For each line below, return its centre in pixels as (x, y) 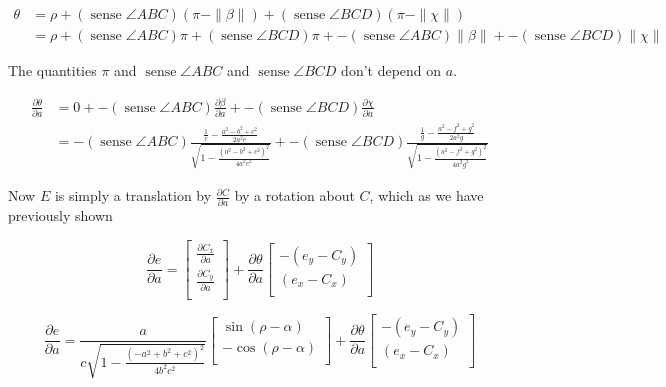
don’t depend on (391, 70)
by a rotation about (294, 195)
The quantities (52, 70)
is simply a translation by (133, 195)
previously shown (60, 215)
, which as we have (426, 195)
